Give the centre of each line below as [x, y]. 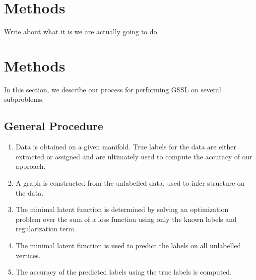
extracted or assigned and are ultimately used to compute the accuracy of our [134, 156]
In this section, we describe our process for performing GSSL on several [113, 89]
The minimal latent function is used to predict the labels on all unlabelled [128, 245]
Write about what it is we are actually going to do [81, 32]
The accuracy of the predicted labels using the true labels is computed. [124, 272]
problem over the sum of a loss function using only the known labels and [126, 219]
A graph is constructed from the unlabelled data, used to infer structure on [130, 183]
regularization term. [46, 229]
